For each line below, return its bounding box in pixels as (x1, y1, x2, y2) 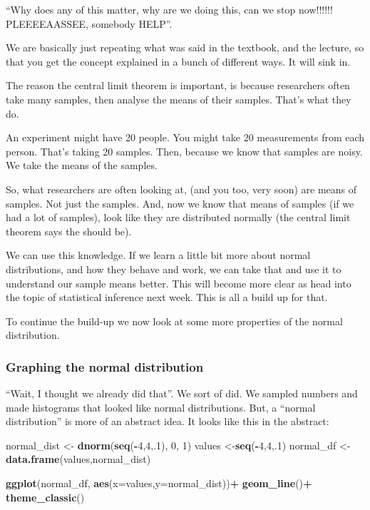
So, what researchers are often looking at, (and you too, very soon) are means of (6, 181, 357, 196)
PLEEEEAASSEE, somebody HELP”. (6, 16, 173, 31)
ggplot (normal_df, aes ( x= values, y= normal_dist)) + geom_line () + (6, 476, 312, 491)
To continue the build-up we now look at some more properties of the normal (6, 313, 343, 328)
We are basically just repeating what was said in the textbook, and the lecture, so (6, 40, 364, 55)
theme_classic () (6, 489, 85, 504)
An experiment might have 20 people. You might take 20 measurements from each (6, 130, 365, 145)
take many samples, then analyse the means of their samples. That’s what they (6, 91, 351, 106)
